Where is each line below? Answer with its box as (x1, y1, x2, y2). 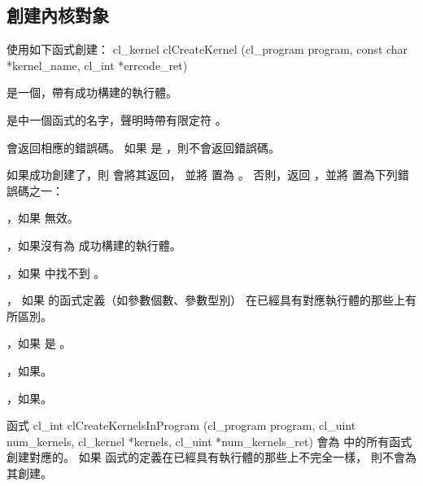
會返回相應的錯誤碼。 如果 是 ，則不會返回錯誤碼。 (7, 138, 280, 155)
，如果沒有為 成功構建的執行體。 (7, 236, 181, 253)
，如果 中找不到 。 (7, 264, 106, 281)
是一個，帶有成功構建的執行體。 (7, 84, 177, 101)
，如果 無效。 (7, 209, 79, 226)
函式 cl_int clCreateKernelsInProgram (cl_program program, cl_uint (7, 417, 356, 434)
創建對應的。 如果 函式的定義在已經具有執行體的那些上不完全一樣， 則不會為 (7, 449, 416, 466)
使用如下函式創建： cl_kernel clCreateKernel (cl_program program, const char (7, 41, 408, 58)
